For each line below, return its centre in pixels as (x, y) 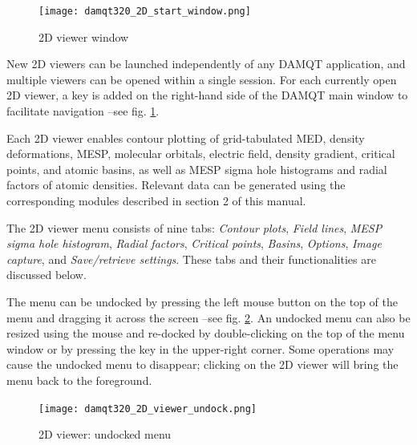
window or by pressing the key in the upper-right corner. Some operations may (200, 348)
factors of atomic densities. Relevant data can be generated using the (176, 185)
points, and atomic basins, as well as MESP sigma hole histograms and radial (197, 169)
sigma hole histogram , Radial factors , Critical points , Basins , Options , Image (194, 243)
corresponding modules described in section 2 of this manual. (156, 200)
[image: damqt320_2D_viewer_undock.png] (148, 409)
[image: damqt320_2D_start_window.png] (145, 11)
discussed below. (47, 275)
